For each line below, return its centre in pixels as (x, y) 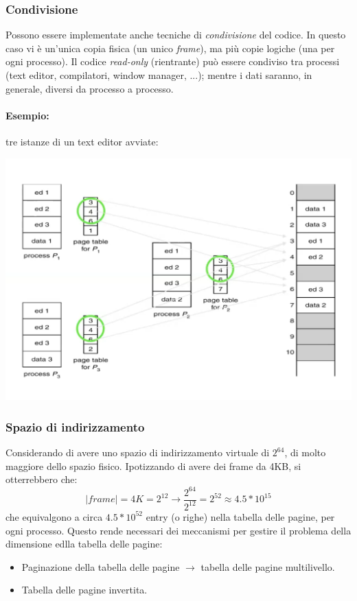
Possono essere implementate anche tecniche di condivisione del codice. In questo (176, 35)
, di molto (305, 452)
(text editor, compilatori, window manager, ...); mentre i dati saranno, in (159, 75)
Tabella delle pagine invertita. (84, 590)
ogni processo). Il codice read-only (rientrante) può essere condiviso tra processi (173, 61)
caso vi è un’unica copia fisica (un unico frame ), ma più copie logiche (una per (170, 48)
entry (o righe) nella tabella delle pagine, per (240, 516)
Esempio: (27, 115)
